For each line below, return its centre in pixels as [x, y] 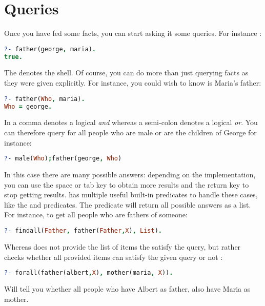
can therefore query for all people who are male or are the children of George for [130, 132]
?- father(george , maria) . [50, 49]
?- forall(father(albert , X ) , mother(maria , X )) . [89, 273]
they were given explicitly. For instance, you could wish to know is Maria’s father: [133, 83]
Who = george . [28, 106]
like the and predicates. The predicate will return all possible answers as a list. [128, 204]
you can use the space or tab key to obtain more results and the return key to [127, 184]
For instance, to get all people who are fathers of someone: [96, 215]
